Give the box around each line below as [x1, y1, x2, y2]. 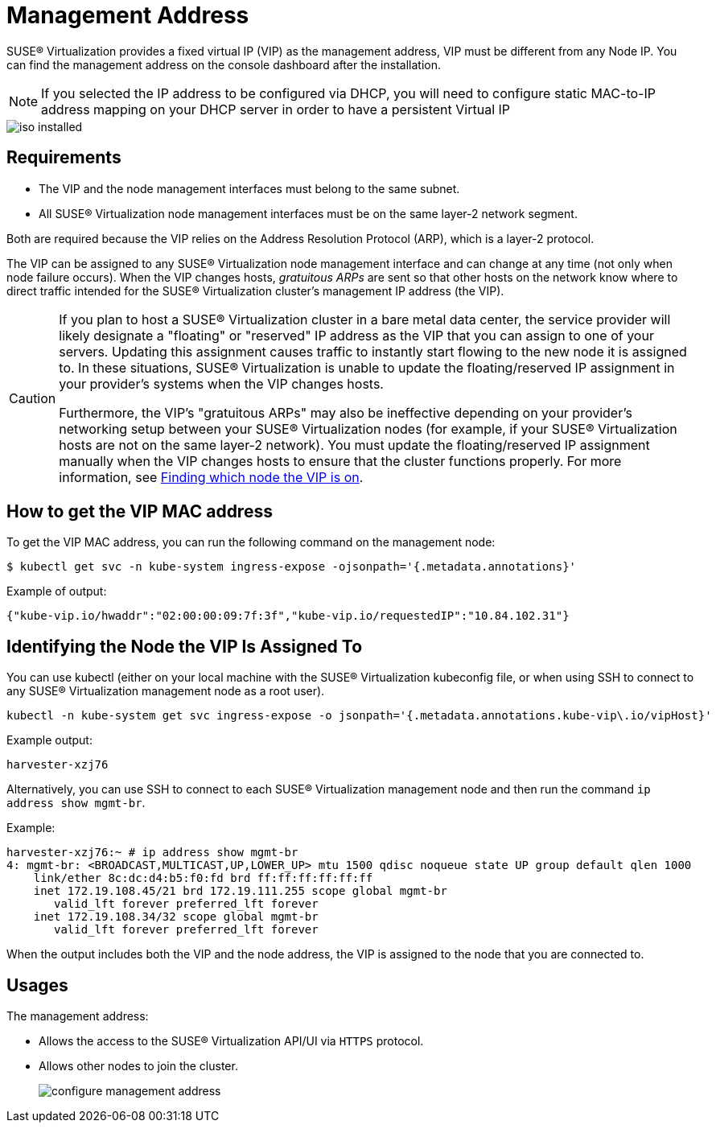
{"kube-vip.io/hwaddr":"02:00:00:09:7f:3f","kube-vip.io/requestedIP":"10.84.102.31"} [6, 609, 570, 623]
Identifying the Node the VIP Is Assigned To [6, 636, 363, 657]
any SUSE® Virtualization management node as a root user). [6, 684, 325, 698]
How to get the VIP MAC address [6, 501, 273, 522]
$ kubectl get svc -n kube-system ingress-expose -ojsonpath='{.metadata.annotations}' [6, 560, 577, 574]
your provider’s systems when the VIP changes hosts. [59, 375, 384, 392]
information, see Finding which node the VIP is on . [59, 468, 364, 485]
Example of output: [6, 584, 107, 599]
